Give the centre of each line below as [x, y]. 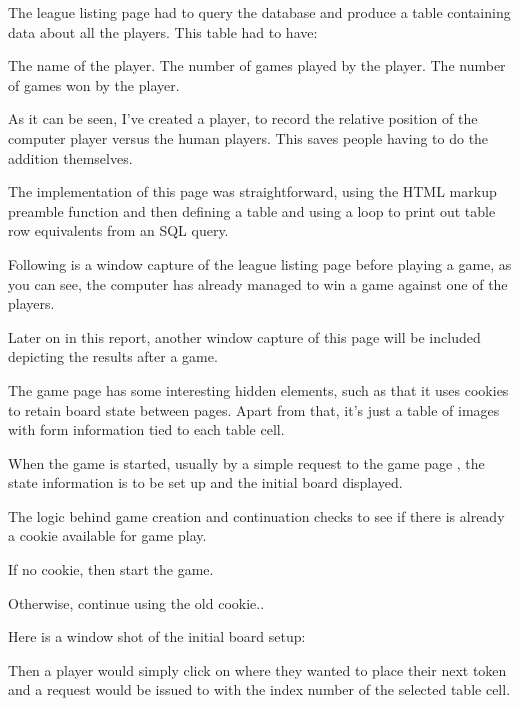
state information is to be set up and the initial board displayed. [205, 482]
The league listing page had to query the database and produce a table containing [259, 12]
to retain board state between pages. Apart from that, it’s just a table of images [254, 409]
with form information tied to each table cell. [146, 429]
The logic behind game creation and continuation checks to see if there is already [256, 515]
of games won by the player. [94, 84]
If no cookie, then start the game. [111, 569]
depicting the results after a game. [113, 356]
